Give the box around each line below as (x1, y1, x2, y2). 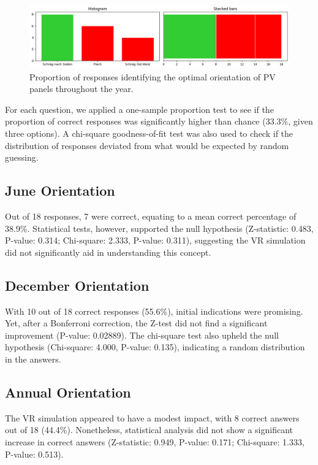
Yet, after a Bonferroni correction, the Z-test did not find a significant (5, 317, 268, 329)
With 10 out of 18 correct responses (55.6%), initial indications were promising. (5, 304, 303, 317)
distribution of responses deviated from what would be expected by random (5, 139, 289, 152)
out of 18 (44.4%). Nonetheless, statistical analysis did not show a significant (5, 423, 293, 436)
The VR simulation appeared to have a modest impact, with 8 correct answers (5, 411, 300, 424)
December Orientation (5, 275, 150, 294)
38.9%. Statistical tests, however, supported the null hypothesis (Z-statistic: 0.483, (5, 221, 314, 234)
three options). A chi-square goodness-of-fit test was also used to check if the (5, 127, 293, 140)
